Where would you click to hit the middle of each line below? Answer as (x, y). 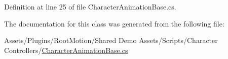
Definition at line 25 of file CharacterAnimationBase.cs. (90, 6)
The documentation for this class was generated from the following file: (114, 23)
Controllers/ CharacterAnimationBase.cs (66, 50)
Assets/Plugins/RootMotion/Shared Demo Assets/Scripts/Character (111, 40)
